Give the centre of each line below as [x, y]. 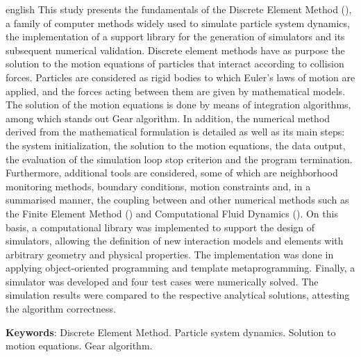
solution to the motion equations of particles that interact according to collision [175, 64]
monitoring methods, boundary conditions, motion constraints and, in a [158, 186]
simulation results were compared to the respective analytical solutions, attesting [178, 295]
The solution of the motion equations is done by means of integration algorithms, [178, 105]
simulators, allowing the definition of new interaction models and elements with [175, 241]
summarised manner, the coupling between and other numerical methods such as [177, 200]
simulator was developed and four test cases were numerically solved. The [162, 281]
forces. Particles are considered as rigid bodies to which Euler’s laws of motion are [180, 77]
